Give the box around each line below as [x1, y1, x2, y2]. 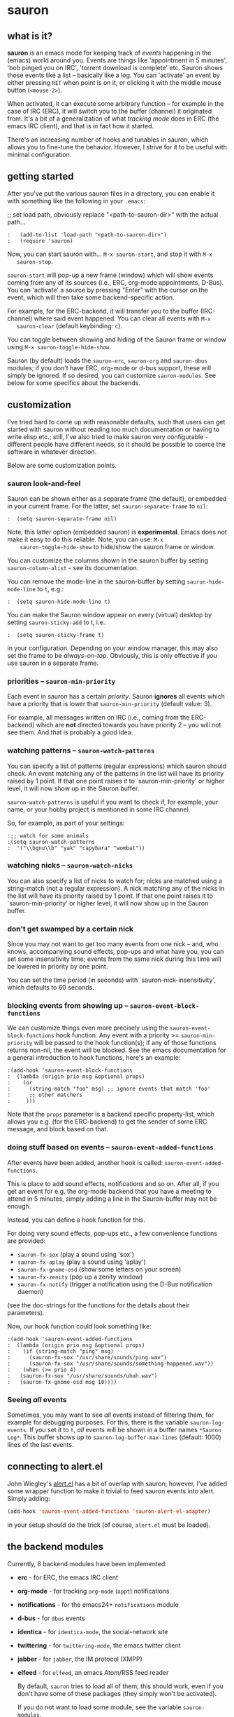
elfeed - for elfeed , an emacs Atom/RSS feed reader [17, 1668, 169, 1676]
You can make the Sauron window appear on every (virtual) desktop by [7, 610, 212, 619]
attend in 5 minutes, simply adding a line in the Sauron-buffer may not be [7, 1194, 217, 1203]
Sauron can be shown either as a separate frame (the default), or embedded [7, 494, 227, 503]
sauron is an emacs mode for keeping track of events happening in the [7, 48, 212, 57]
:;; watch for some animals [7, 832, 89, 840]
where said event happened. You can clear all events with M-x [34, 314, 211, 323]
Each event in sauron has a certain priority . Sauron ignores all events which [7, 692, 225, 701]
